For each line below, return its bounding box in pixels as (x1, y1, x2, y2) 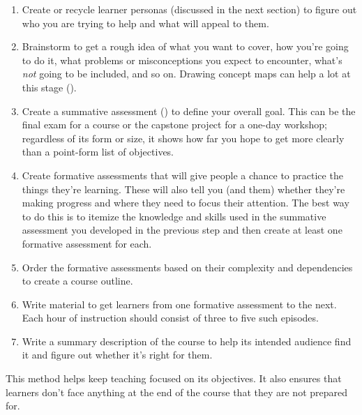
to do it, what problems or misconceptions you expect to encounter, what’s (22, 52, 342, 67)
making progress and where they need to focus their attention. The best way (22, 195, 349, 210)
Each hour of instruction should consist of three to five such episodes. (22, 310, 319, 325)
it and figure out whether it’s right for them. (22, 347, 213, 362)
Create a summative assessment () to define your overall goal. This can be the (22, 103, 356, 118)
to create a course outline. (22, 273, 133, 288)
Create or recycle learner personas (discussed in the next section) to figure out (22, 2, 357, 16)
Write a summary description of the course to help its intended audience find (22, 333, 352, 348)
